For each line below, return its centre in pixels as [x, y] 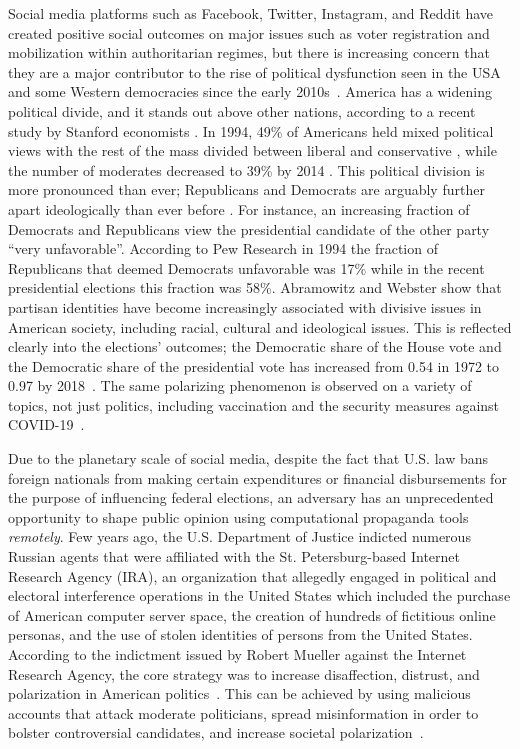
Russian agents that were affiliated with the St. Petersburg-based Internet [234, 556]
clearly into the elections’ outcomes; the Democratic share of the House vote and [255, 346]
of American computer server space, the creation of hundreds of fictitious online [252, 614]
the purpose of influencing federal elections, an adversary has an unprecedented [251, 497]
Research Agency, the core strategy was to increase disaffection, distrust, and [244, 673]
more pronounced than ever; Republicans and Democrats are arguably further [246, 189]
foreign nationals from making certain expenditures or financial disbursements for [257, 477]
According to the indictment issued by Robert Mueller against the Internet [237, 654]
